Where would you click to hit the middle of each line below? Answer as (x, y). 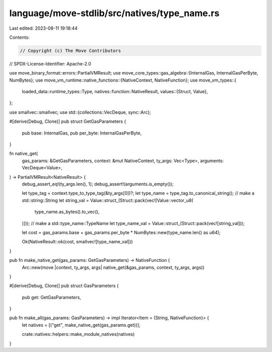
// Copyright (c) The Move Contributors (70, 51)
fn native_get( (24, 154)
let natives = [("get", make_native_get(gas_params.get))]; (81, 325)
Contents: (19, 37)
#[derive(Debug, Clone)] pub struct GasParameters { (64, 286)
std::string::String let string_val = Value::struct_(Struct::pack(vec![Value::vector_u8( (108, 200)
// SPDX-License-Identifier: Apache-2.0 (50, 63)
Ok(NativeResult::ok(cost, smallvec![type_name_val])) (77, 242)
